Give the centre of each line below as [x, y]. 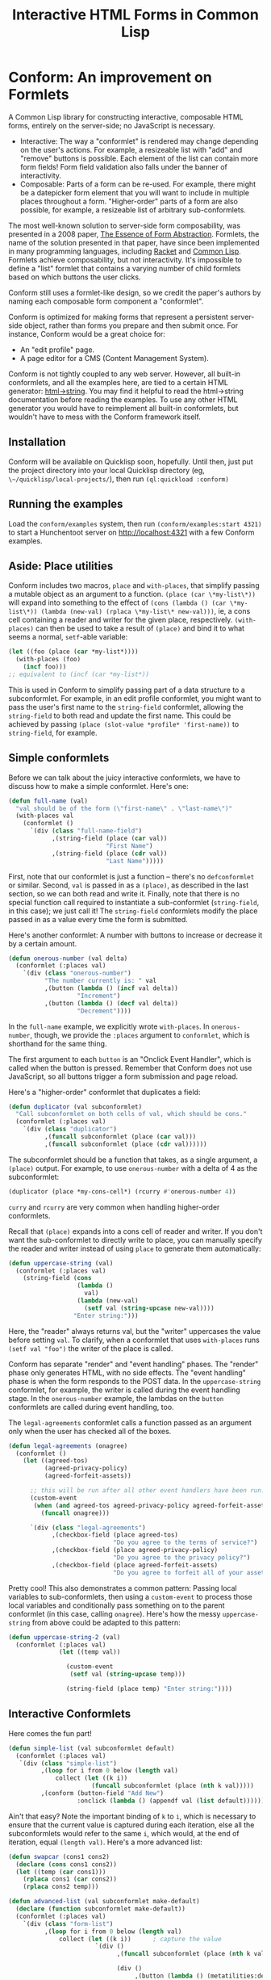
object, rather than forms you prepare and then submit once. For [131, 325]
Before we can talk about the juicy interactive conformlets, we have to [124, 778]
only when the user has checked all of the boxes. [90, 1431]
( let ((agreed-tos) [56, 1461]
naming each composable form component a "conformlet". [106, 301]
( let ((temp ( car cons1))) [61, 1872]
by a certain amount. [43, 943]
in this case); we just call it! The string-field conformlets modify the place [133, 911]
